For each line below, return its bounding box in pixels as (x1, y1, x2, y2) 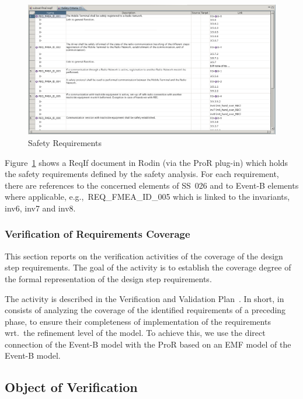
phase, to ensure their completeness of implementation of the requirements (5, 315, 271, 327)
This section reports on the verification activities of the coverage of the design (5, 249, 283, 262)
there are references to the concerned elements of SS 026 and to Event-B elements (5, 179, 299, 191)
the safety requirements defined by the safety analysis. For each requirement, (5, 168, 279, 180)
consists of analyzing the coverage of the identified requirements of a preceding (5, 304, 286, 316)
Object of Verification (5, 378, 138, 396)
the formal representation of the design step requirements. (5, 272, 212, 284)
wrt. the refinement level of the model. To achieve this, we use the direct (5, 327, 266, 339)
